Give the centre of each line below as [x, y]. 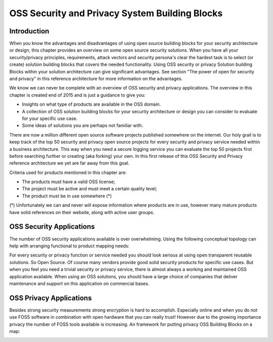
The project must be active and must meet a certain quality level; [89, 189]
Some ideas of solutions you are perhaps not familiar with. [83, 125]
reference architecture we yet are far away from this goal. [70, 163]
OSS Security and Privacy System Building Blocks [116, 13]
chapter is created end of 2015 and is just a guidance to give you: [77, 95]
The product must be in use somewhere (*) [67, 196]
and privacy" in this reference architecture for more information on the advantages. [96, 79]
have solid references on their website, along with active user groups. [82, 212]
